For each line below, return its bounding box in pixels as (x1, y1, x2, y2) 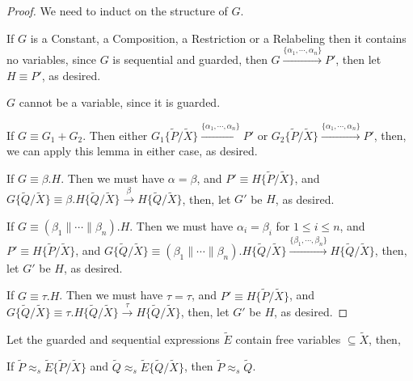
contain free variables (235, 330, 341, 347)
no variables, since (6, 50, 97, 67)
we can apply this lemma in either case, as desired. (6, 142, 258, 159)
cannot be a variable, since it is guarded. (19, 94, 221, 111)
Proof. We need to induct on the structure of (6, 2, 228, 19)
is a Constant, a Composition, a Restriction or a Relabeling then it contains (30, 29, 407, 46)
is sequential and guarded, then (112, 50, 268, 67)
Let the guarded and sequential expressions (6, 330, 220, 347)
